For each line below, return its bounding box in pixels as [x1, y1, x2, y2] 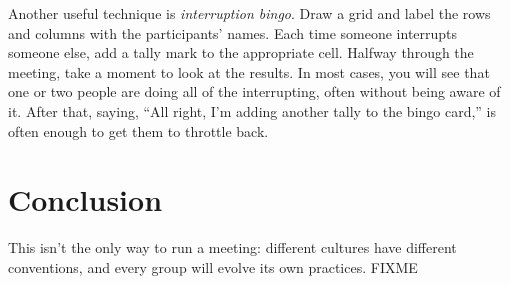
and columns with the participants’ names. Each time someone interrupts [8, 22, 458, 43]
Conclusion [8, 179, 163, 220]
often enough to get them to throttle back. [8, 120, 269, 141]
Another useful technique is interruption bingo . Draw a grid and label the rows [8, 3, 491, 23]
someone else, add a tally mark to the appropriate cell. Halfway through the [8, 42, 474, 63]
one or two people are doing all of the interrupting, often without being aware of [8, 81, 501, 102]
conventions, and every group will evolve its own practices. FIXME [8, 256, 418, 277]
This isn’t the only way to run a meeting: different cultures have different [8, 237, 457, 258]
